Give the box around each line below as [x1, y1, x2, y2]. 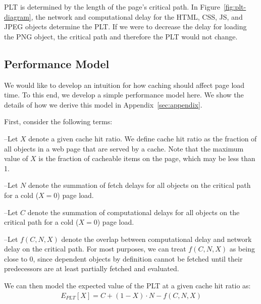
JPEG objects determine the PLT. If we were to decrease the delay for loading [4, 21, 247, 32]
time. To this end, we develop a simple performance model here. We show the [4, 89, 244, 100]
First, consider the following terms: [4, 116, 113, 127]
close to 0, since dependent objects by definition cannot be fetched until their [4, 253, 243, 264]
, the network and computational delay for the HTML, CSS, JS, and [31, 11, 243, 22]
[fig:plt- [223, 2, 246, 12]
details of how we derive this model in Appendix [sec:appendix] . [4, 99, 202, 110]
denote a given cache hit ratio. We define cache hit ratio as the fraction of [28, 133, 257, 143]
